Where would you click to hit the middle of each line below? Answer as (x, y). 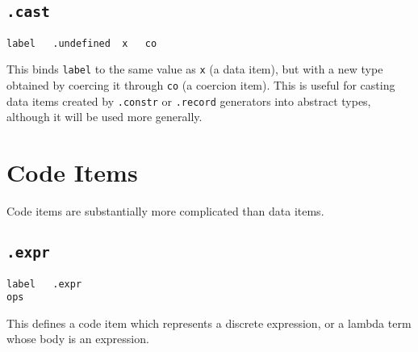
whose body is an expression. (78, 339)
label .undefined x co (82, 43)
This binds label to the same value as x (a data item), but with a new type (195, 69)
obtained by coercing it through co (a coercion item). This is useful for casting (201, 85)
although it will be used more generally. (104, 117)
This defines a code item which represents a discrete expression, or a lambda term (209, 323)
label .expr (44, 284)
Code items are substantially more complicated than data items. (165, 211)
